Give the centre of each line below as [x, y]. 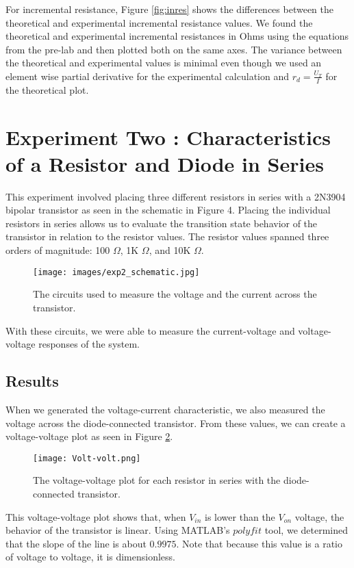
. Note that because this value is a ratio [259, 543]
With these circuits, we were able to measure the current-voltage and [150, 330]
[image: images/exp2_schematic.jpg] [116, 272]
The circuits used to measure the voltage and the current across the [175, 294]
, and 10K [170, 250]
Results [32, 381]
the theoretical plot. [47, 89]
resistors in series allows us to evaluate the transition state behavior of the [162, 223]
